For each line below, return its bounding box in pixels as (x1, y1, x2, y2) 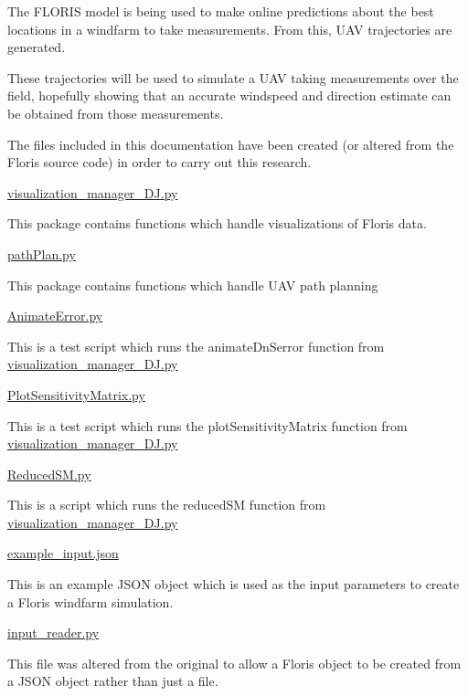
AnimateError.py (7, 306, 103, 325)
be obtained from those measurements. (7, 103, 224, 122)
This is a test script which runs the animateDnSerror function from (7, 336, 385, 355)
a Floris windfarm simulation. (7, 592, 174, 611)
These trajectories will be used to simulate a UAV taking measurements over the (7, 68, 459, 87)
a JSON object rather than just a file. (7, 671, 218, 691)
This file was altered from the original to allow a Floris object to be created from (7, 653, 462, 672)
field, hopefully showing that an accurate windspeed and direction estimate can (7, 86, 452, 105)
